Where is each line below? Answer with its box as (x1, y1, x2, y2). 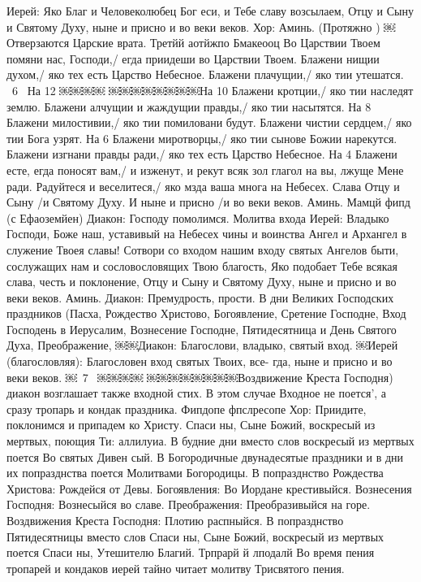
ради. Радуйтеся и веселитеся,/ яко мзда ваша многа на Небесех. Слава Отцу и (6, 177, 400, 194)
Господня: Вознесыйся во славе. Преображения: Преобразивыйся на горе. (6, 496, 371, 513)
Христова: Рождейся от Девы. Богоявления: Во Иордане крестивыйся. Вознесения (6, 480, 412, 497)
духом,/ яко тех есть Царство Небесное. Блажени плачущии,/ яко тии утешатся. (6, 66, 404, 83)
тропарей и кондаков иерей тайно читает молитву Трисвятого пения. (6, 559, 345, 576)
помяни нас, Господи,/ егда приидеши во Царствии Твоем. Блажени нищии (6, 50, 380, 67)
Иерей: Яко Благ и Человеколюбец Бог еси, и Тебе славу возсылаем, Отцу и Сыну (6, 2, 414, 19)
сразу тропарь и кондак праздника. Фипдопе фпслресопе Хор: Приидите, (6, 400, 367, 417)
